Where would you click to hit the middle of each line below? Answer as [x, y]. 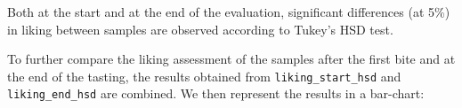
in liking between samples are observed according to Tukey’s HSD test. [200, 29]
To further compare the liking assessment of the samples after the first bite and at [231, 59]
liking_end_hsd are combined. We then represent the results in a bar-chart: [216, 93]
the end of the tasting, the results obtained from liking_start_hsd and [204, 76]
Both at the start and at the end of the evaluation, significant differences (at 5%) [229, 12]
